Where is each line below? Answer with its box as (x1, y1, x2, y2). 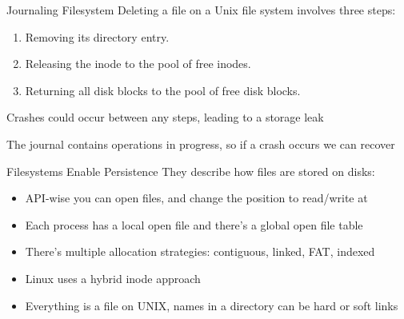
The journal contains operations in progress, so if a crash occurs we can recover (6, 135, 395, 152)
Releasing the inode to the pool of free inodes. (25, 55, 251, 72)
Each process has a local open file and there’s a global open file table (25, 216, 363, 233)
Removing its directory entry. (25, 28, 170, 45)
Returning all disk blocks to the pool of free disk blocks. (25, 82, 301, 98)
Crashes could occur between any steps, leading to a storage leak (6, 109, 324, 126)
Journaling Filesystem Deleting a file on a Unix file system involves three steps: (6, 2, 396, 18)
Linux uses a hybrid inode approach (25, 269, 201, 286)
